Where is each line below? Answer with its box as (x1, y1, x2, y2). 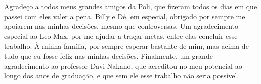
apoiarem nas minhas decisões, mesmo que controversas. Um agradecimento (4, 21, 239, 31)
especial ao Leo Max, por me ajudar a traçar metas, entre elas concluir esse (4, 30, 238, 41)
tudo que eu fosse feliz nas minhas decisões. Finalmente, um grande (4, 50, 213, 61)
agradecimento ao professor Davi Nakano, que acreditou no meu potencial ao (4, 60, 242, 71)
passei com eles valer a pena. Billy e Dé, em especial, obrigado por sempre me (4, 11, 245, 21)
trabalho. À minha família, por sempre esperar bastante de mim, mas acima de (4, 40, 249, 51)
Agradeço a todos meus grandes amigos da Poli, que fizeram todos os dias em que (4, 1, 257, 11)
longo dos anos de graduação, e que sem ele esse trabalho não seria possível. (4, 70, 239, 81)
